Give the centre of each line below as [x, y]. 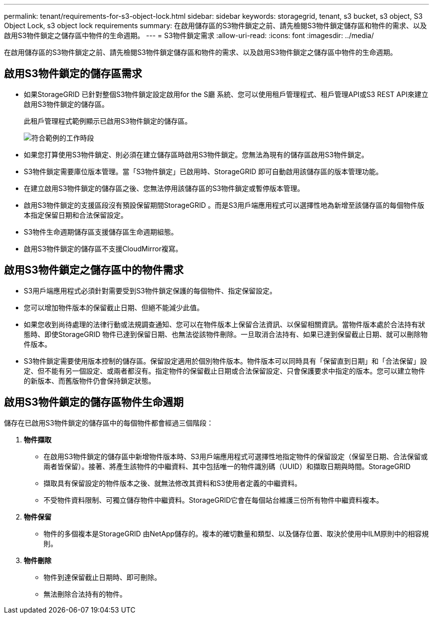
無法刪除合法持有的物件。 [85, 594]
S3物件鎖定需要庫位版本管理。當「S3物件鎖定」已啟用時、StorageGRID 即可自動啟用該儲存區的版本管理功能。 [203, 171]
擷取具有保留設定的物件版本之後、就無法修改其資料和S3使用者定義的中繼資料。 [173, 483]
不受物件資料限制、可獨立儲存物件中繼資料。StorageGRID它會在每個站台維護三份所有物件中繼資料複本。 [214, 500]
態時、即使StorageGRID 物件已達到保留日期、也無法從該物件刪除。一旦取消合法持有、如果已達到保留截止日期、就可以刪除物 [226, 334]
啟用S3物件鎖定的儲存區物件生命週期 [94, 402]
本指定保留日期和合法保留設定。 [76, 215]
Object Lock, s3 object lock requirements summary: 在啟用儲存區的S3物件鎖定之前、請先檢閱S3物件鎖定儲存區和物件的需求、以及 [216, 25]
